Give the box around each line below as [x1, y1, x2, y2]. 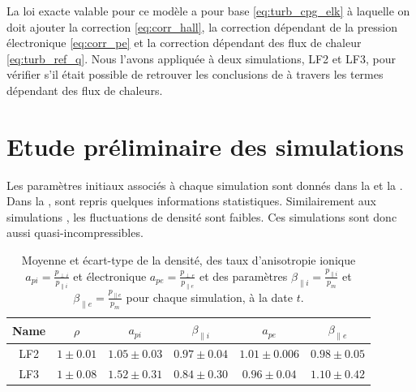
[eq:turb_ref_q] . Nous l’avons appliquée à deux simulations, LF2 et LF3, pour [6, 50, 396, 67]
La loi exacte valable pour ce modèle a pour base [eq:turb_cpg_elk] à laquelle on [6, 2, 410, 19]
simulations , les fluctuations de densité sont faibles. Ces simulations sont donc [6, 208, 397, 225]
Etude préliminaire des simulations [6, 129, 405, 162]
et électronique [73, 267, 147, 284]
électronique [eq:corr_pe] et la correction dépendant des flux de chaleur [6, 34, 362, 51]
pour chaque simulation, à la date [126, 288, 294, 305]
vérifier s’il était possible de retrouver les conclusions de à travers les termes [6, 66, 384, 83]
